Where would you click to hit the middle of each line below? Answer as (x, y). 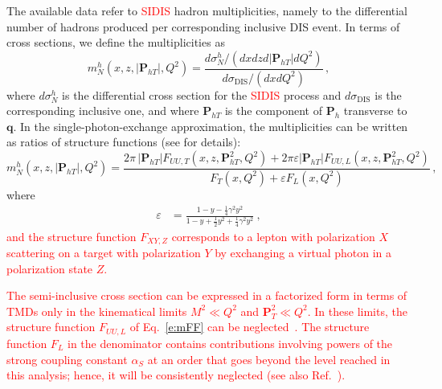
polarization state (50, 268)
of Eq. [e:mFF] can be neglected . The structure (250, 327)
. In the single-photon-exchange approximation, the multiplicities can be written (211, 126)
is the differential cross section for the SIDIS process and (202, 94)
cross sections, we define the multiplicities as (116, 42)
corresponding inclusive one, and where (103, 111)
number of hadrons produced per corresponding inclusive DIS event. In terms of (203, 26)
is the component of (273, 111)
